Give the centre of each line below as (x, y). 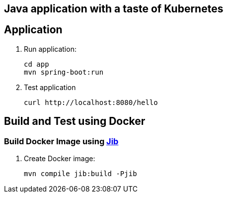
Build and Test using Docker (75, 121)
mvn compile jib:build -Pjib (80, 174)
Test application (50, 87)
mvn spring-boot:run (64, 72)
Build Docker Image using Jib (61, 141)
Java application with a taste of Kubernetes (114, 9)
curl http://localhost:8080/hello (91, 102)
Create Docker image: (60, 159)
